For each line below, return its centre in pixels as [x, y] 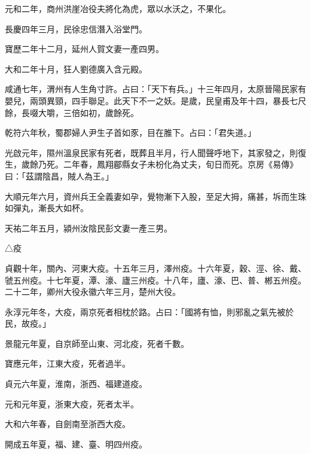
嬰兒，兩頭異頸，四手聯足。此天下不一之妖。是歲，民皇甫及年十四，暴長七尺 [155, 100]
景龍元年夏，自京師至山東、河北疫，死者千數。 [97, 343]
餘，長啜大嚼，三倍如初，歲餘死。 [72, 112]
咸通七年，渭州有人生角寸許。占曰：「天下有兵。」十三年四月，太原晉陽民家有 [155, 89]
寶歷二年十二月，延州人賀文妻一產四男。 [84, 49]
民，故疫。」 [28, 323]
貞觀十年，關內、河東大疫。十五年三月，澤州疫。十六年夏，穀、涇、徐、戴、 [155, 268]
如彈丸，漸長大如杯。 [47, 208]
